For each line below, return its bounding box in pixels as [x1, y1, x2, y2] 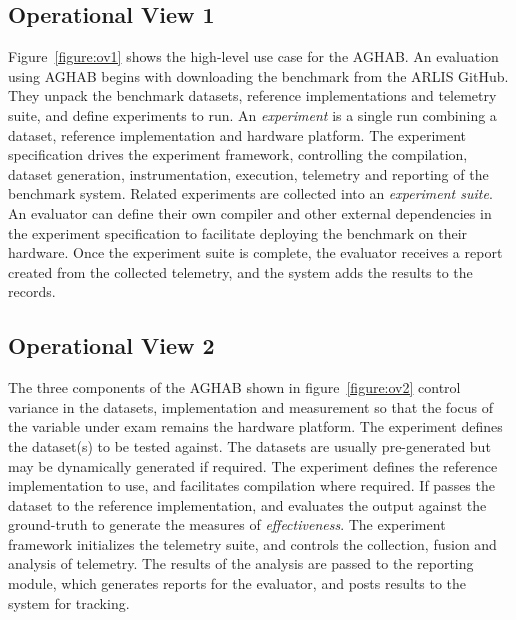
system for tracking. [8, 592, 130, 613]
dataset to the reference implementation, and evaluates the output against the [8, 494, 487, 515]
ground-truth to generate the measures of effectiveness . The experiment [8, 514, 446, 535]
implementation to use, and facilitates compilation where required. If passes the [8, 475, 495, 496]
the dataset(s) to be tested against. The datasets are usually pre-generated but [8, 435, 491, 456]
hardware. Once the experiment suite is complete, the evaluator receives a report [8, 242, 503, 263]
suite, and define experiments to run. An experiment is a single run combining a [8, 104, 497, 125]
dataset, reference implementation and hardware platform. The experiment [8, 124, 467, 145]
